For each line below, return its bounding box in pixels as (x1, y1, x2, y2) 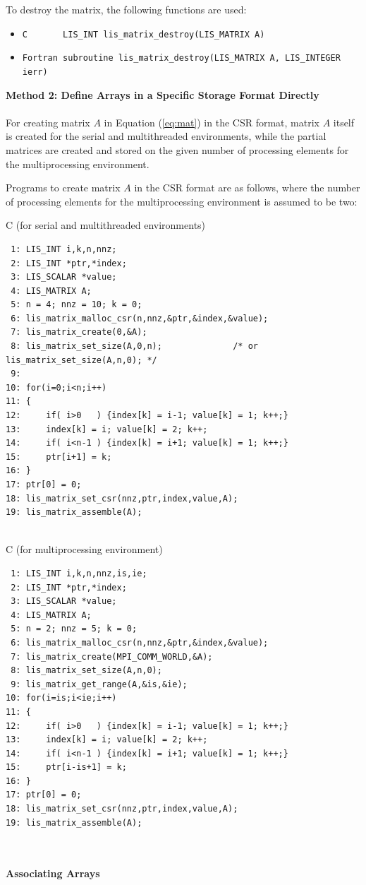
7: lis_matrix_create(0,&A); (11, 327, 147, 338)
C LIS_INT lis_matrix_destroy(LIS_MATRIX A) (22, 29, 265, 40)
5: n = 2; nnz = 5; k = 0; (11, 624, 138, 634)
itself (333, 114, 355, 129)
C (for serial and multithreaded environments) (6, 218, 206, 232)
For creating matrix (6, 114, 90, 129)
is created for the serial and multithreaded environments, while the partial (6, 129, 327, 143)
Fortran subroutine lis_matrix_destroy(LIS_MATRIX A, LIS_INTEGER (22, 53, 341, 64)
